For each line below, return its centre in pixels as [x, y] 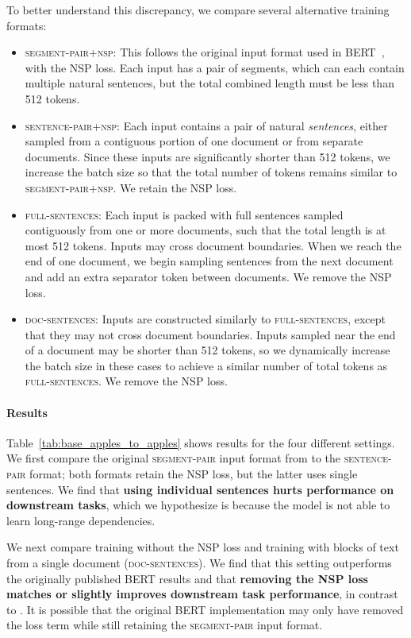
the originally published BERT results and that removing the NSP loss [187, 578]
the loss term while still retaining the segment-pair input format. [165, 625]
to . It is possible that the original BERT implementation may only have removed [205, 609]
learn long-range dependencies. [81, 520]
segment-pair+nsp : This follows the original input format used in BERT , [205, 52]
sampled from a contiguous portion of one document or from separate [194, 141]
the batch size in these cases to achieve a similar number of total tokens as [206, 365]
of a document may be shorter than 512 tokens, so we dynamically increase [207, 350]
